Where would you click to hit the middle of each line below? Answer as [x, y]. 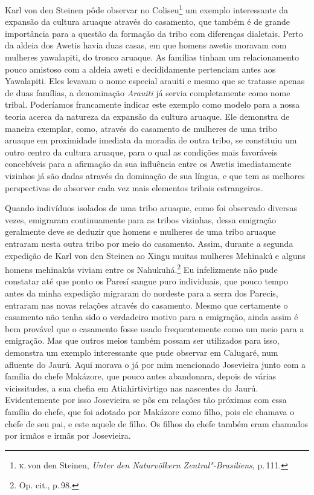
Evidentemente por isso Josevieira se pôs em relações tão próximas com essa [146, 400]
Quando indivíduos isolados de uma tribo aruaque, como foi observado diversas [151, 208]
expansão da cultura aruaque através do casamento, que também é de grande [148, 21]
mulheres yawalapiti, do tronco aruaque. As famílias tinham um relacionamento [152, 57]
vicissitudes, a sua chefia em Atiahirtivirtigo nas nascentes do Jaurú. [132, 388]
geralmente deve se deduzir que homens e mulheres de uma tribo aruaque [140, 231]
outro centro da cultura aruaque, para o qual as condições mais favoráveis [141, 152]
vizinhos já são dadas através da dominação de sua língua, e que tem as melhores [155, 175]
